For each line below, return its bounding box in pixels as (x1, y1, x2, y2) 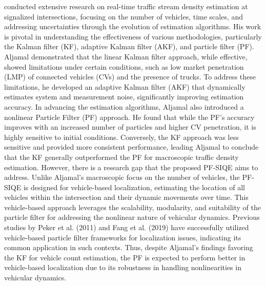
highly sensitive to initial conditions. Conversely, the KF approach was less (4, 131, 239, 142)
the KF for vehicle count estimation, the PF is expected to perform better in (4, 252, 245, 262)
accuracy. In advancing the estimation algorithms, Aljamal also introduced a (4, 101, 244, 112)
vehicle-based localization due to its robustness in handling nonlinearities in (4, 262, 241, 273)
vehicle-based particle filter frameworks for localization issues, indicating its (4, 232, 241, 242)
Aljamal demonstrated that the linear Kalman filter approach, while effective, (4, 51, 248, 62)
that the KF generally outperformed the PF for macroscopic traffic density (4, 151, 239, 162)
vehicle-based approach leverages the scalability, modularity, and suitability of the (4, 201, 261, 212)
